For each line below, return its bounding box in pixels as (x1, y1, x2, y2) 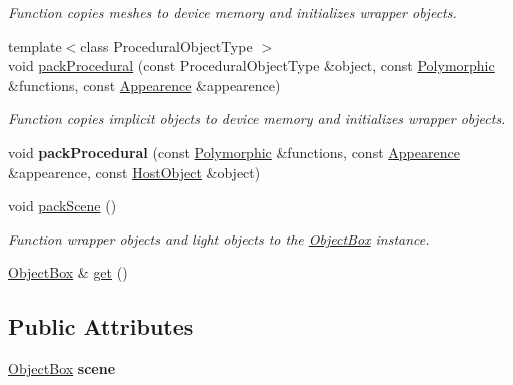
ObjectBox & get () (8, 262, 128, 283)
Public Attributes (8, 311, 194, 342)
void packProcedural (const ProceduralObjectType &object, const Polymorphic (8, 55, 495, 76)
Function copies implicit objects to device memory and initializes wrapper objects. (8, 108, 506, 129)
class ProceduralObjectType (80, 35, 253, 56)
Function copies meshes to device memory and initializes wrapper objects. (8, 2, 457, 22)
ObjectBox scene (8, 358, 116, 379)
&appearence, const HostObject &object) (8, 161, 261, 182)
